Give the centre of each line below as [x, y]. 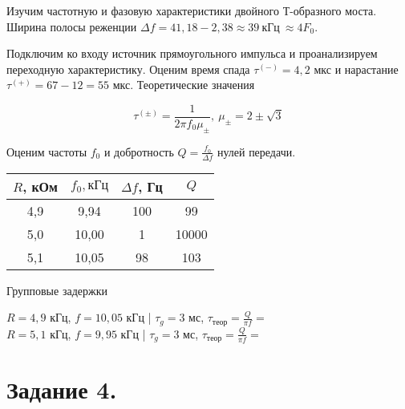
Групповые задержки [57, 290]
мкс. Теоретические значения [184, 85]
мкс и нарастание [356, 69]
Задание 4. [62, 389]
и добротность [139, 151]
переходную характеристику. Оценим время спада [128, 69]
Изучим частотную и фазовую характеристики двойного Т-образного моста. [192, 10]
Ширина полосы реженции [72, 26]
